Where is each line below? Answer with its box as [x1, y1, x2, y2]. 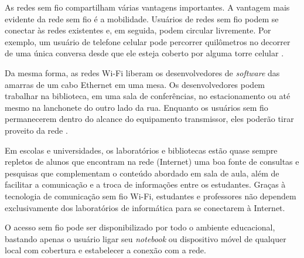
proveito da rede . [5, 124, 68, 136]
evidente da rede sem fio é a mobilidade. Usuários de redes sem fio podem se [5, 12, 279, 25]
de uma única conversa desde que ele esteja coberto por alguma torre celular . [5, 47, 284, 59]
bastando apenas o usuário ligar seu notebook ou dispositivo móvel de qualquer [5, 232, 286, 245]
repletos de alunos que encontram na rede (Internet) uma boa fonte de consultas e [5, 155, 299, 168]
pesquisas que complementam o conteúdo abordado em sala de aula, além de [5, 167, 279, 179]
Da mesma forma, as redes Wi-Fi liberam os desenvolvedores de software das [5, 66, 280, 79]
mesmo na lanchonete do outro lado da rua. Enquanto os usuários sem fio [5, 101, 268, 113]
